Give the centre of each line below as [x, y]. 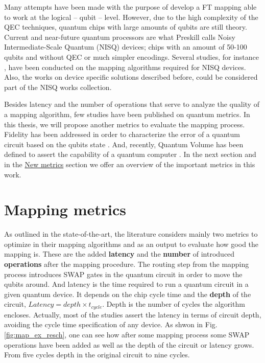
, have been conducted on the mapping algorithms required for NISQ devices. [125, 67]
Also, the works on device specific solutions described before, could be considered [131, 77]
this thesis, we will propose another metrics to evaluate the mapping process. [125, 124]
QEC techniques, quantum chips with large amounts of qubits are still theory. [126, 27]
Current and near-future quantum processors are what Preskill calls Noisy [120, 37]
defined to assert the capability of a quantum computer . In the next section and [130, 154]
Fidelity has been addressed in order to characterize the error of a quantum [122, 134]
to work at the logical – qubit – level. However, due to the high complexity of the [131, 17]
